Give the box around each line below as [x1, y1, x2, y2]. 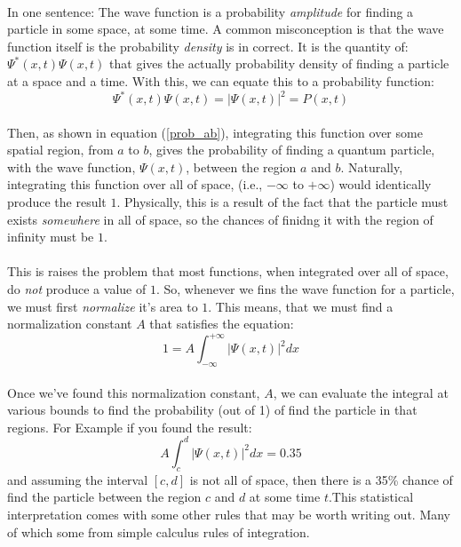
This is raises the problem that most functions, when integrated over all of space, [7, 262, 449, 281]
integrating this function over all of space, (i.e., [7, 175, 263, 194]
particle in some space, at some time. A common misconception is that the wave [7, 20, 444, 38]
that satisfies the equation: [149, 314, 294, 333]
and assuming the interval [7, 470, 148, 488]
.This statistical [328, 488, 414, 506]
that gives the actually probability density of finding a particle [109, 54, 449, 73]
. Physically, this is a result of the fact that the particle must [116, 193, 449, 211]
